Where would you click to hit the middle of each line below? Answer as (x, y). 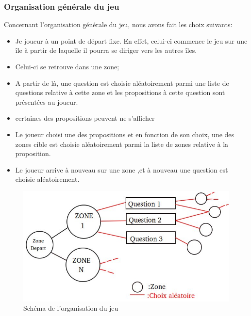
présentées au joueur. (47, 102)
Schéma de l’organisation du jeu (71, 308)
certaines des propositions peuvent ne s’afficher (85, 118)
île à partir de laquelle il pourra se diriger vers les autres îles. (106, 50)
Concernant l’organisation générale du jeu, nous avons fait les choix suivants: (118, 24)
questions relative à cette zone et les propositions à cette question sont (120, 92)
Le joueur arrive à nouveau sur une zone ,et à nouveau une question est (122, 169)
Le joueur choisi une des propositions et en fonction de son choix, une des (125, 134)
